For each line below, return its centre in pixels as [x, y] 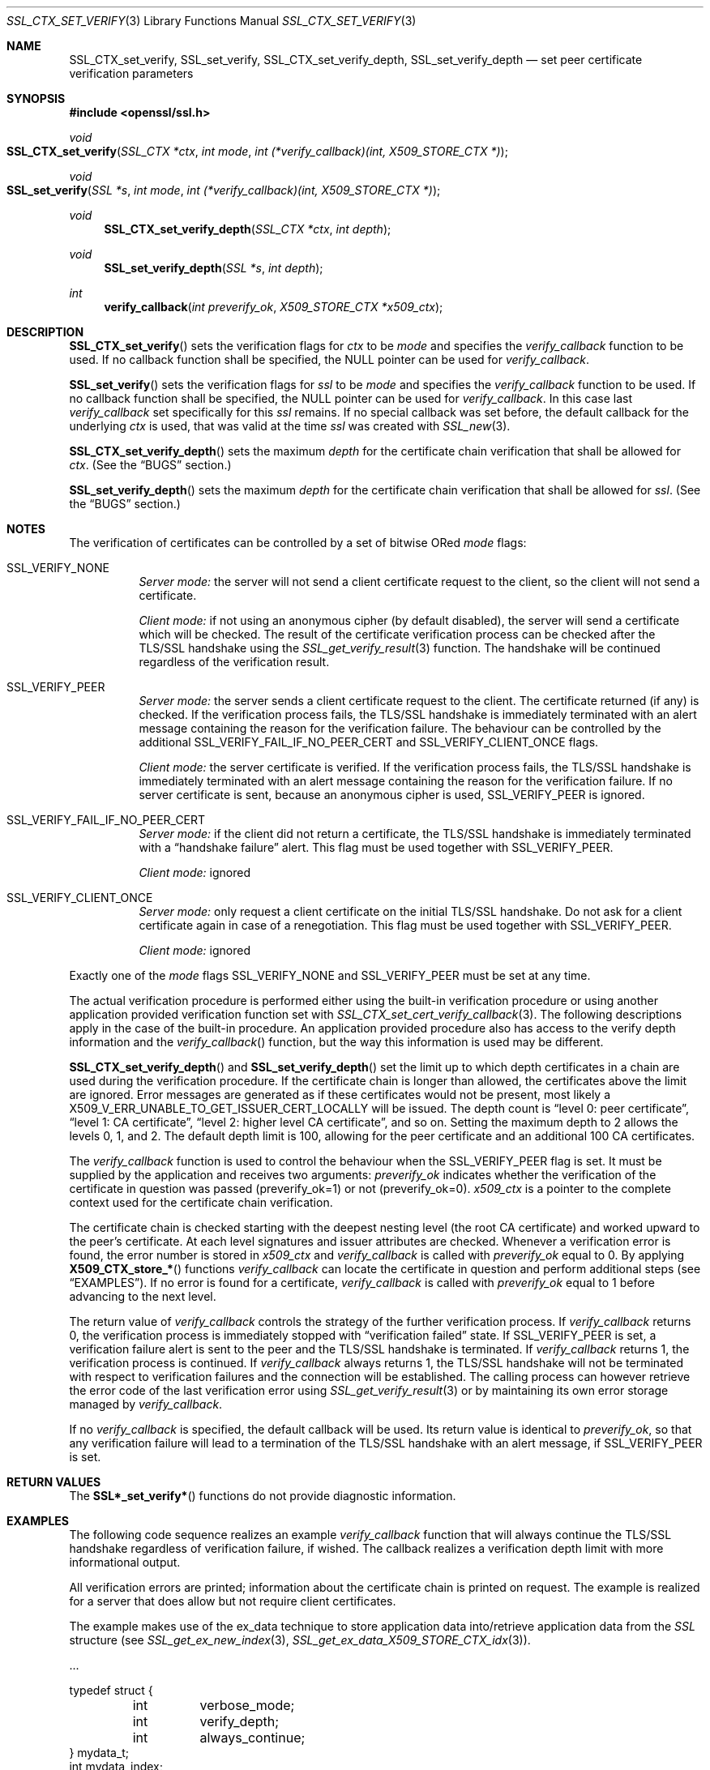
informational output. [125, 1562]
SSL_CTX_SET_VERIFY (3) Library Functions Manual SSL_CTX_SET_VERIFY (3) [212, 21]
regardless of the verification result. [234, 662]
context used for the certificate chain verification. [201, 1202]
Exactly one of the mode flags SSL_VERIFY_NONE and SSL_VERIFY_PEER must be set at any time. [330, 975]
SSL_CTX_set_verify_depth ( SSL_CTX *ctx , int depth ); [248, 229]
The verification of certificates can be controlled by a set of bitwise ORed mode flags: [298, 543]
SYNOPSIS [36, 98]
